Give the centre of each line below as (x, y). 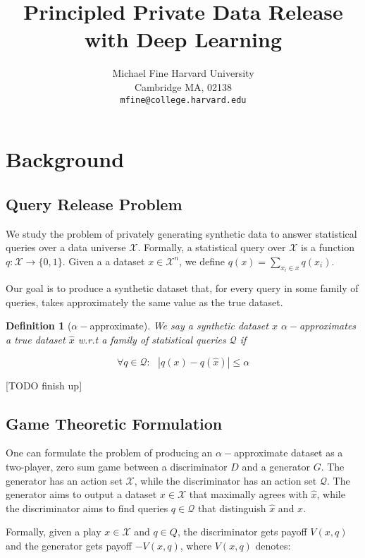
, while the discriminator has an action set (225, 480)
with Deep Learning (183, 39)
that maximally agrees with (248, 494)
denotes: (273, 545)
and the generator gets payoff (69, 545)
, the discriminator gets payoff (242, 532)
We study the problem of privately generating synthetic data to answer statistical (181, 233)
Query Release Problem (94, 204)
